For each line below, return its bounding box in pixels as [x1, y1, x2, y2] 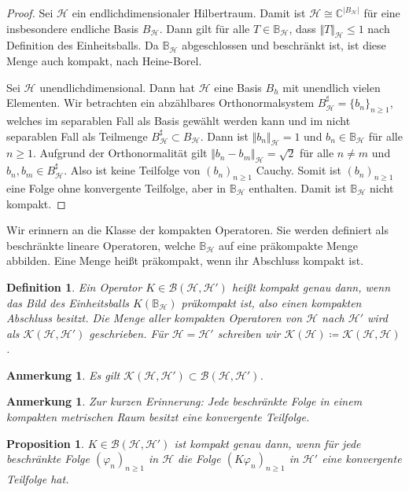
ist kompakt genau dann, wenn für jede [174, 435, 361, 451]
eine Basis [214, 79, 262, 95]
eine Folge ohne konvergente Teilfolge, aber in [6, 179, 227, 196]
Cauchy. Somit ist [256, 162, 341, 178]
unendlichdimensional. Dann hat [39, 79, 196, 95]
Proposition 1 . [6, 435, 84, 451]
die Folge [178, 450, 221, 467]
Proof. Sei [6, 5, 53, 20]
